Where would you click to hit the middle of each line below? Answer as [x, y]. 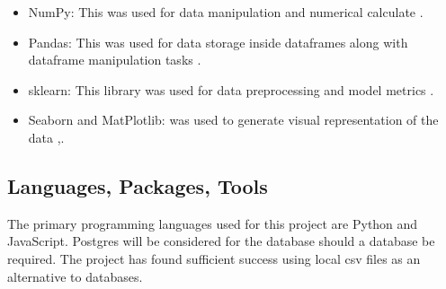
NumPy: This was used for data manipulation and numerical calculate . [226, 12]
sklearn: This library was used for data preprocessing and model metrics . [231, 89]
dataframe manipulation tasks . [115, 60]
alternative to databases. [75, 276]
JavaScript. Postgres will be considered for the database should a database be [221, 241]
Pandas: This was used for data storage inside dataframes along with [218, 42]
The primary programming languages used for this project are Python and [213, 223]
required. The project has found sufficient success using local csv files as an [214, 258]
